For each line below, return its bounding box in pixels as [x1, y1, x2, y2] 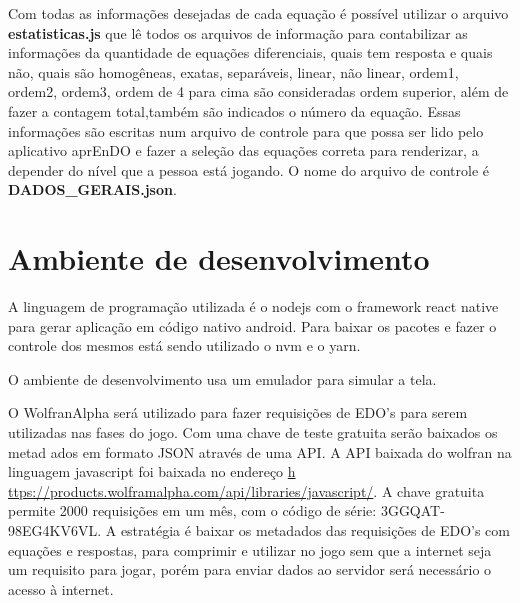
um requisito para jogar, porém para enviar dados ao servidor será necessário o [8, 559, 492, 580]
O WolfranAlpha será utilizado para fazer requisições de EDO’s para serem [8, 402, 468, 423]
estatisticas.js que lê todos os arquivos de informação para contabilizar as [8, 22, 468, 43]
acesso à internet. [8, 578, 114, 599]
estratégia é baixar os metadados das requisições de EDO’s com [120, 520, 510, 540]
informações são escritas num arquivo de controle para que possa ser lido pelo [8, 120, 484, 141]
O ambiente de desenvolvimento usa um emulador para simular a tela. [8, 368, 437, 389]
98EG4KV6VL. [8, 520, 102, 540]
